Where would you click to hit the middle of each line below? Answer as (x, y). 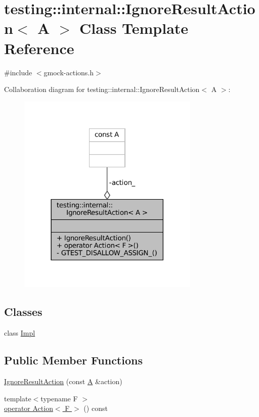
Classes (23, 312)
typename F (59, 398)
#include (18, 72)
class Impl (20, 333)
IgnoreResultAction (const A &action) (63, 381)
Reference (39, 48)
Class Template (134, 28)
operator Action (29, 408)
